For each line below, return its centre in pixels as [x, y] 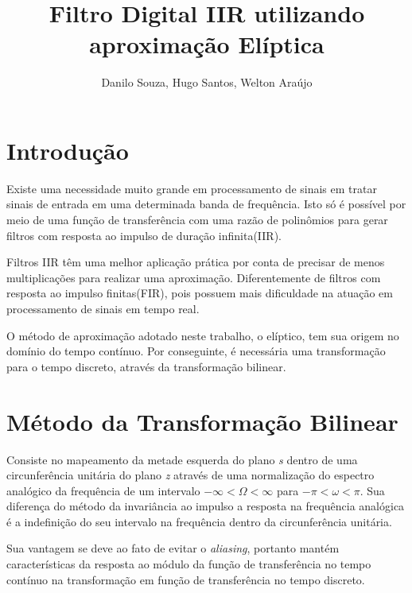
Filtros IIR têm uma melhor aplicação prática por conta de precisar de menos [196, 262]
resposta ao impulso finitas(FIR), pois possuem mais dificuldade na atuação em [200, 293]
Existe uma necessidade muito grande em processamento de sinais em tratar [192, 188]
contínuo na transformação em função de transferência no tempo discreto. [186, 579]
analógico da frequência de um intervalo [103, 490]
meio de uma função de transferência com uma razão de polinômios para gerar [197, 220]
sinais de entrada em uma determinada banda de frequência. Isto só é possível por [206, 204]
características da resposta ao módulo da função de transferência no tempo [189, 564]
